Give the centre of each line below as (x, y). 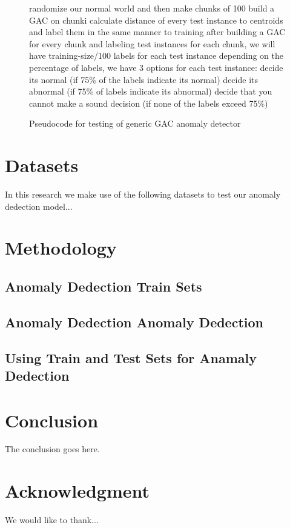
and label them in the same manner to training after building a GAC (157, 32)
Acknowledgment (77, 491)
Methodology (61, 248)
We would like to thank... (52, 520)
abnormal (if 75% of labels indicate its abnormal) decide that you (151, 91)
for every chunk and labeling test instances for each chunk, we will (152, 43)
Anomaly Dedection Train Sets (104, 286)
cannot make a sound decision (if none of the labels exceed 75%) (149, 103)
